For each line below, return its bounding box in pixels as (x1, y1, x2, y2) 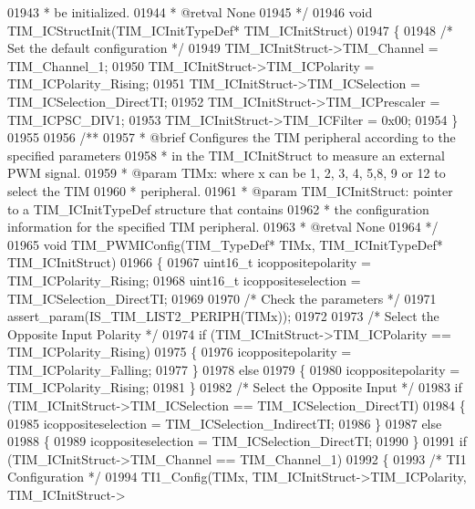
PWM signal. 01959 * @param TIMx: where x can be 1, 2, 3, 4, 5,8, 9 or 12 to (7, 163, 446, 182)
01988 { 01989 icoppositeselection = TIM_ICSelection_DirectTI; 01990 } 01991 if (7, 431, 467, 451)
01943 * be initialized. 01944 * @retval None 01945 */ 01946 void (7, 3, 373, 21)
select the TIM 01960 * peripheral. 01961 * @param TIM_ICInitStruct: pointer (7, 181, 453, 200)
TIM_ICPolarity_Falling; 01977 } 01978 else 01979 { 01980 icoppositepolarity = (7, 359, 460, 379)
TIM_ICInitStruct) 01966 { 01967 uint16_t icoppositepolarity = (7, 253, 371, 272)
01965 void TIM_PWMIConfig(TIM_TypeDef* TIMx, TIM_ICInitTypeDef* (7, 234, 443, 254)
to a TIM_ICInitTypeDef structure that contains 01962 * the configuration (7, 199, 429, 218)
